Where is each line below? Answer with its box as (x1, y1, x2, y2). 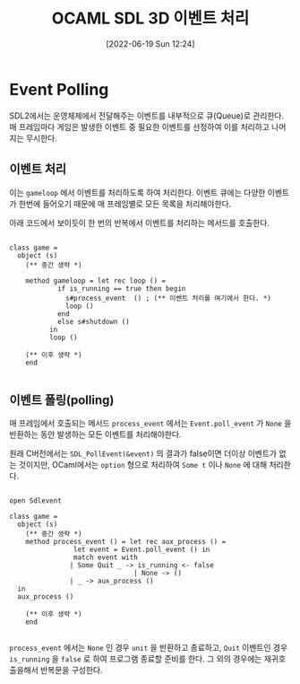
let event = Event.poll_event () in (73, 545, 210, 555)
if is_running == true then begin (56, 284, 186, 293)
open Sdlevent (9, 496, 63, 505)
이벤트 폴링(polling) (9, 392, 115, 408)
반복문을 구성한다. (39, 665, 103, 676)
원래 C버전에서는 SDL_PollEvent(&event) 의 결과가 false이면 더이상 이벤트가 (9, 448, 278, 459)
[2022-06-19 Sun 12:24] (106, 38, 195, 49)
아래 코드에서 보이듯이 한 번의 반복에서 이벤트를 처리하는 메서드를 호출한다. (9, 217, 270, 228)
